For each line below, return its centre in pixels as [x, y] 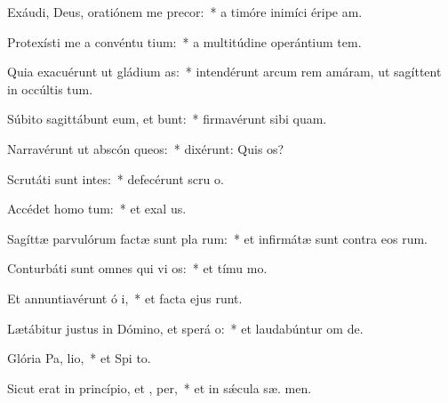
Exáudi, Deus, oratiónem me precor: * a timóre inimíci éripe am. [185, 12]
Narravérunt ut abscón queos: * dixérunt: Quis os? [146, 148]
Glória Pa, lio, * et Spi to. [79, 358]
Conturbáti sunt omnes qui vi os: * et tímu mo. [137, 268]
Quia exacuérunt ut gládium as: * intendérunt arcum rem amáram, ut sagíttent [224, 72]
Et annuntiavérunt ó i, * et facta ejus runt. [125, 298]
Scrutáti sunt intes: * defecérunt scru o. [116, 178]
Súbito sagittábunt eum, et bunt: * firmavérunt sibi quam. [167, 119]
